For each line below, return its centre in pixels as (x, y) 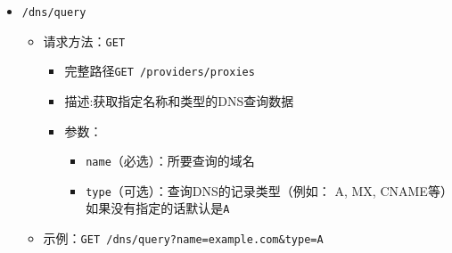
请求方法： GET (84, 41)
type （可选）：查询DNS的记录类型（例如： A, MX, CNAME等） (266, 190)
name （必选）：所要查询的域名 (170, 161)
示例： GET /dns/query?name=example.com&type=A (183, 238)
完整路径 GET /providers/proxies (160, 71)
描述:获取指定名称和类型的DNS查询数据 (179, 100)
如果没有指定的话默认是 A (158, 208)
